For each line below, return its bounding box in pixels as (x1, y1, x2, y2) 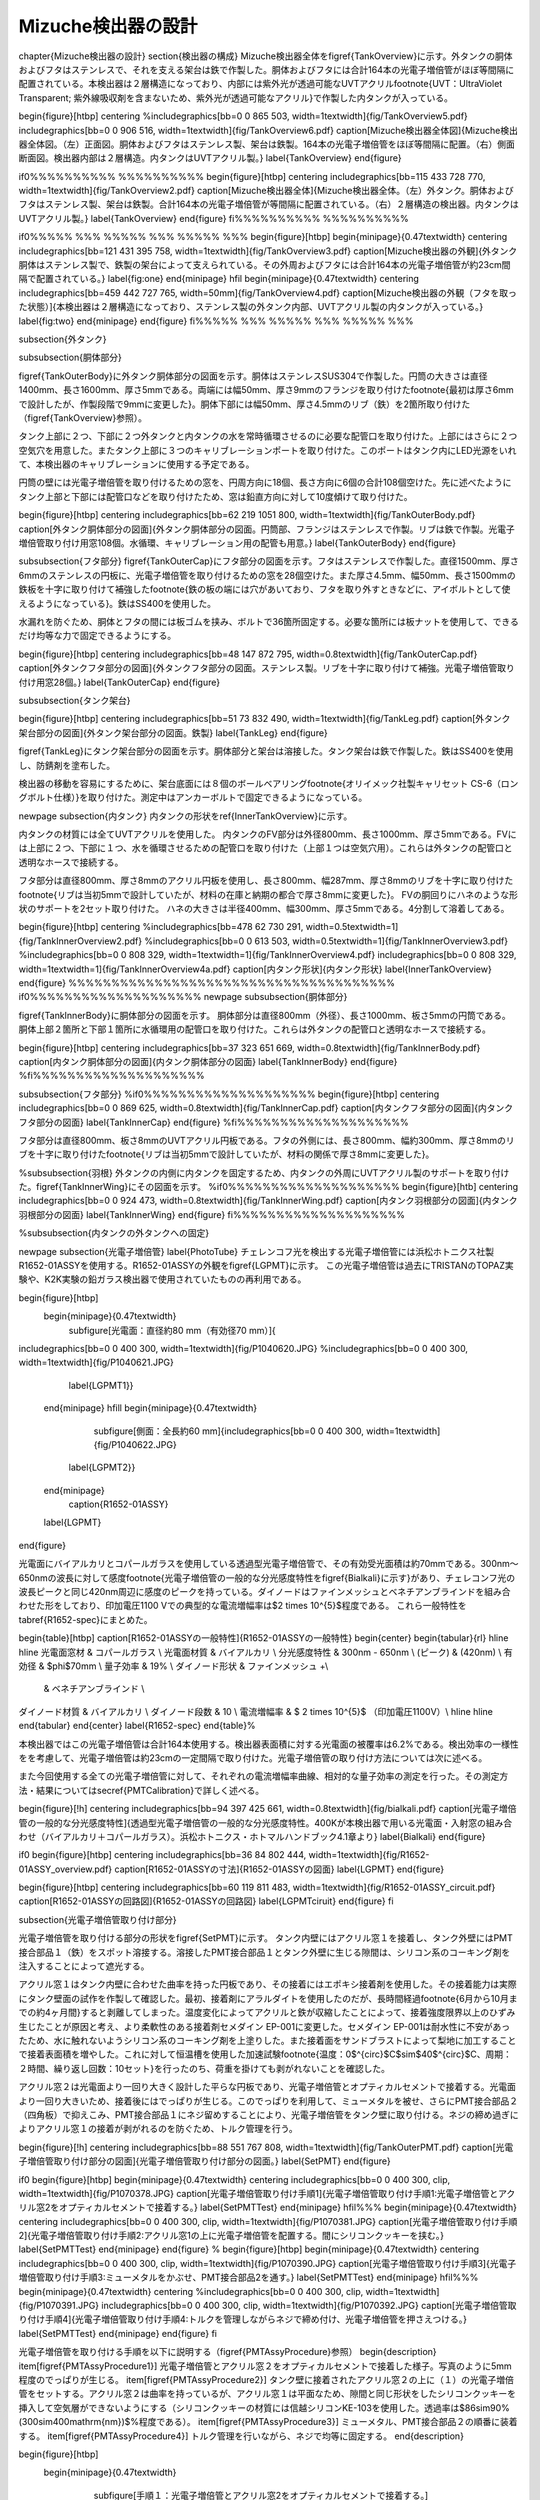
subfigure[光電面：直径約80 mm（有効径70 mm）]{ (68, 1324, 277, 1336)
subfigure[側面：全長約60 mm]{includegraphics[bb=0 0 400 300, (93, 1425, 365, 1437)
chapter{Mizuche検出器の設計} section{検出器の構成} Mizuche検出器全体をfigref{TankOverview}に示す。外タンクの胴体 (18, 50, 513, 62)
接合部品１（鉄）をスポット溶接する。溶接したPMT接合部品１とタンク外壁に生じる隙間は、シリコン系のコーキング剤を (18, 1946, 511, 1958)
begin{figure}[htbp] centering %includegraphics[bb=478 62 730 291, (18, 921, 304, 933)
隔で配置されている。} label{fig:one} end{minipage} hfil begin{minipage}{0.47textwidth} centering (18, 273, 420, 285)
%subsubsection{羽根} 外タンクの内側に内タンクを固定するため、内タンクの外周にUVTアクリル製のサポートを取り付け (18, 1166, 510, 1179)
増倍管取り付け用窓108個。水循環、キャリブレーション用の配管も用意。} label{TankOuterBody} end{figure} (18, 537, 457, 549)
